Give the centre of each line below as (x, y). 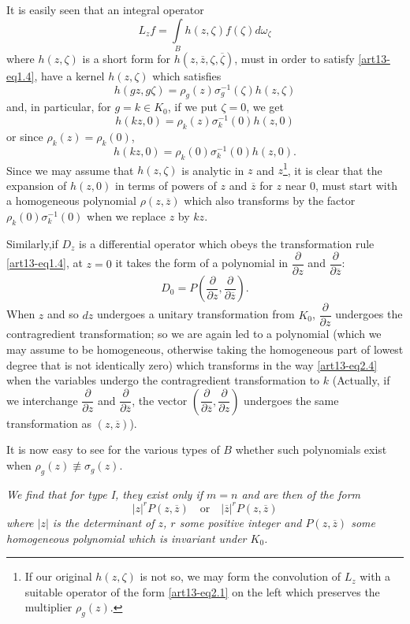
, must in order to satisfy (294, 58)
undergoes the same (291, 400)
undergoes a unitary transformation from (196, 314)
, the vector (160, 400)
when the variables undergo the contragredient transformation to (163, 380)
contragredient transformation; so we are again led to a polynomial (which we (194, 334)
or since (25, 136)
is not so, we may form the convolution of (240, 576)
